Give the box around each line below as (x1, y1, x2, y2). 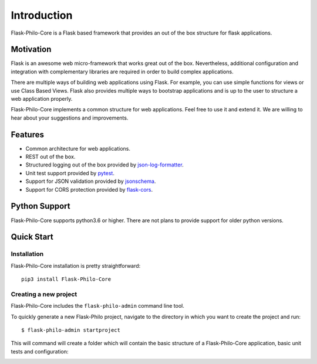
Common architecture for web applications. (25, 145, 131, 152)
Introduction (11, 9, 73, 22)
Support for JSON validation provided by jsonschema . (25, 178, 156, 185)
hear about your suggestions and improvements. (11, 114, 129, 121)
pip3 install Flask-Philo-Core (21, 276, 112, 283)
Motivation (11, 45, 52, 55)
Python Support (11, 201, 70, 211)
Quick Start (11, 232, 53, 242)
